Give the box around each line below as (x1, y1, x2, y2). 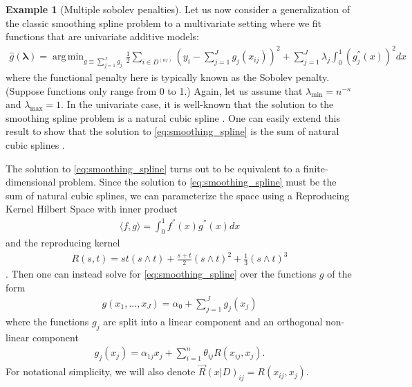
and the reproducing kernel (6, 235, 120, 250)
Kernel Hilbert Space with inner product (6, 201, 178, 216)
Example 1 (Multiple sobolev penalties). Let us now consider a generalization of (6, 2, 350, 16)
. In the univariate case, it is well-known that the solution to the (61, 97, 334, 111)
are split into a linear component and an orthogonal (103, 314, 323, 328)
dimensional (6, 174, 56, 189)
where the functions (6, 314, 89, 328)
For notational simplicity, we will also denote (6, 364, 196, 379)
